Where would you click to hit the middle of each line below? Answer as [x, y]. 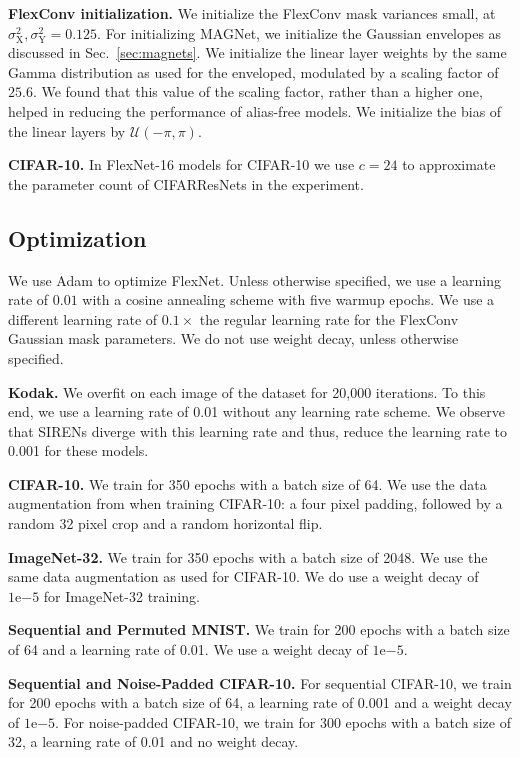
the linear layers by [67, 130]
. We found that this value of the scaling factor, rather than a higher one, [257, 91]
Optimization [77, 237]
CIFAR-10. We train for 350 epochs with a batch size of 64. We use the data [247, 483]
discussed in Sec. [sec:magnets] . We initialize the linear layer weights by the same [257, 52]
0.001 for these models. [78, 450]
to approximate [449, 164]
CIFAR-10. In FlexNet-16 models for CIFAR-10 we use [181, 164]
